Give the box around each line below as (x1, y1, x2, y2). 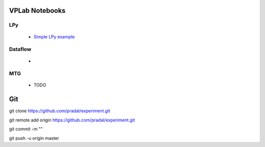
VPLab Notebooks (9, 6, 66, 15)
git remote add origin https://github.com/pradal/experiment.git (9, 117, 135, 123)
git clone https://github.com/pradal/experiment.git (9, 108, 110, 114)
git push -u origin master (9, 135, 59, 141)
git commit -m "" (9, 126, 43, 132)
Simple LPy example (33, 33, 75, 39)
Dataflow (9, 46, 31, 53)
